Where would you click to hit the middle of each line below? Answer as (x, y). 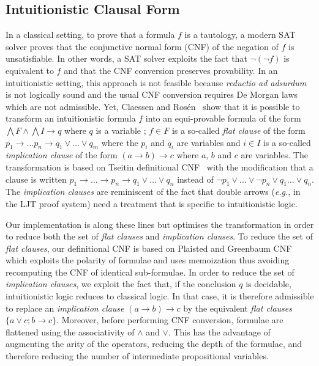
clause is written (36, 179)
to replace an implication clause (65, 308)
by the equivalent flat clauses (238, 308)
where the (120, 142)
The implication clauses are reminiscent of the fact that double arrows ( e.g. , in (153, 192)
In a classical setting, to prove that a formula (90, 35)
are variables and (208, 142)
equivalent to (30, 70)
